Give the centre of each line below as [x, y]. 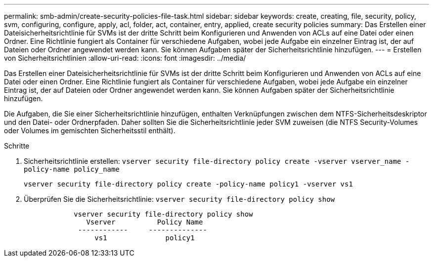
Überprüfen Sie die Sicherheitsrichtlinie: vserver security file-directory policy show [179, 199]
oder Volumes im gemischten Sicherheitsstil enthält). [90, 130]
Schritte [17, 146]
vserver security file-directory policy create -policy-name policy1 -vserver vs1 [188, 184]
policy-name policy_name [72, 169]
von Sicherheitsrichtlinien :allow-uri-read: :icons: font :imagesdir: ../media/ [125, 58]
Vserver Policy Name [145, 222]
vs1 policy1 [145, 238]
